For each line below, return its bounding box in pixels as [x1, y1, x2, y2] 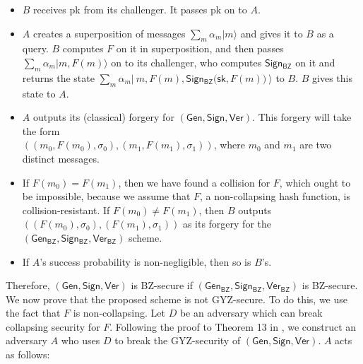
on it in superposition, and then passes [116, 41, 284, 56]
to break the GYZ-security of [114, 333, 241, 348]
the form [22, 123, 60, 138]
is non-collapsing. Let [73, 305, 165, 320]
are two [299, 137, 332, 152]
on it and [295, 54, 335, 69]
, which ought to [279, 175, 351, 189]
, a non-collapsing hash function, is [200, 189, 351, 204]
